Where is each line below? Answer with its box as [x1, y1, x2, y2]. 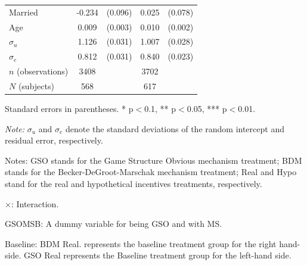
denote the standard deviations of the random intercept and [65, 122, 284, 135]
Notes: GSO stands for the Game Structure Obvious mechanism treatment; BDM [5, 154, 302, 166]
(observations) [17, 65, 69, 77]
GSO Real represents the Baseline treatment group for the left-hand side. [23, 249, 292, 261]
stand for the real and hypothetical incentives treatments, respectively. [5, 177, 262, 190]
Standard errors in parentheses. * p [5, 102, 134, 115]
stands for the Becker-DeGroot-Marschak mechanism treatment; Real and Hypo [5, 166, 297, 178]
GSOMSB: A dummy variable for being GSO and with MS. [5, 217, 222, 230]
